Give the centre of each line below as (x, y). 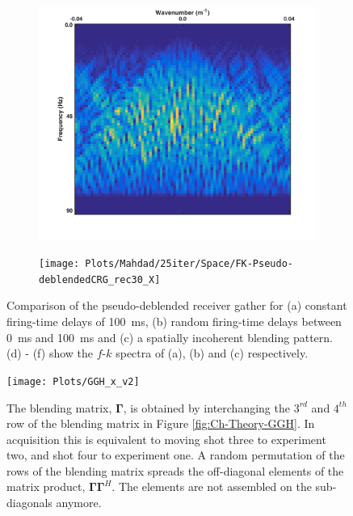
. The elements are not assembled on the (212, 486)
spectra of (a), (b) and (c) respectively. (212, 353)
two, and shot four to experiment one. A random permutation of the (176, 455)
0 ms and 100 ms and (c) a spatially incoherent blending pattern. (170, 337)
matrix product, (46, 486)
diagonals (29, 503)
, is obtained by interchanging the (206, 407)
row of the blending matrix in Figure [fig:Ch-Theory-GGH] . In (161, 423)
